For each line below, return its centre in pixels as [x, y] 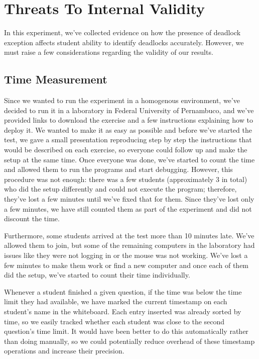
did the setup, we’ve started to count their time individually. [97, 275]
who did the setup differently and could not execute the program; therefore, [120, 189]
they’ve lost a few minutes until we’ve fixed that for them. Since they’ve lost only [129, 199]
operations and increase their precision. [64, 351]
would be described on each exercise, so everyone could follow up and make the [126, 150]
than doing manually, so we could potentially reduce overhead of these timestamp [129, 341]
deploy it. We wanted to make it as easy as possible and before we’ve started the [128, 129]
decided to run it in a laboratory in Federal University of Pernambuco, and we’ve [129, 110]
